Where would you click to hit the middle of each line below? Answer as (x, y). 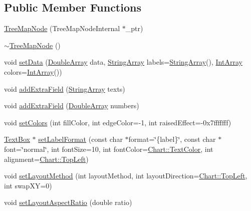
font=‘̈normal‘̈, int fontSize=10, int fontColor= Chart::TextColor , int (109, 149)
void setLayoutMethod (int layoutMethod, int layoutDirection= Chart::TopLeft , (126, 176)
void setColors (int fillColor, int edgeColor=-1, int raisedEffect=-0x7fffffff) (118, 122)
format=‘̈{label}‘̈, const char (172, 139)
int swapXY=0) (28, 185)
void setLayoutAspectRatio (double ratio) (68, 202)
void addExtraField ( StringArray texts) (65, 88)
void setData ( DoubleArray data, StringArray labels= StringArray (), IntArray (123, 62)
